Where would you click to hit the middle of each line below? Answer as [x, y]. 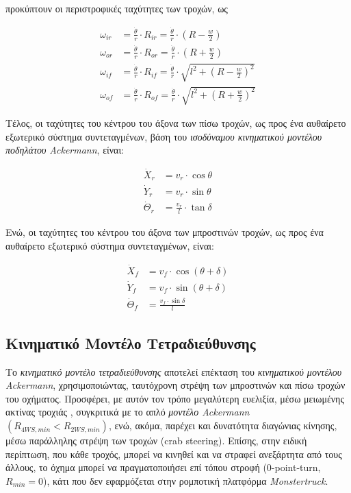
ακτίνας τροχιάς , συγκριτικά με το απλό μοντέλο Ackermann [128, 412]
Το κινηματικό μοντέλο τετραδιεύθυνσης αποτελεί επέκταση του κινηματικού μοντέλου [174, 371]
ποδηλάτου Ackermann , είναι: [65, 150]
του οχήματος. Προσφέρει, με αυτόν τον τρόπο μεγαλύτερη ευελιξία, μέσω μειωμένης [175, 398]
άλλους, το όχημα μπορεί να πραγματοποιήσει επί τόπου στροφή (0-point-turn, [163, 467]
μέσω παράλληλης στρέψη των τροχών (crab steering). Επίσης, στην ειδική [156, 441]
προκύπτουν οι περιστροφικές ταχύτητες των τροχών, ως [117, 8]
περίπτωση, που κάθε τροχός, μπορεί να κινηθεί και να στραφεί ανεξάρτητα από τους [174, 454]
